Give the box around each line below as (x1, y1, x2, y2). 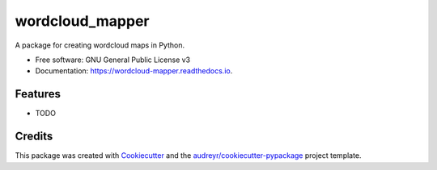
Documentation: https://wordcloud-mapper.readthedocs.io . (35, 66, 233, 76)
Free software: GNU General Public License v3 (35, 55, 191, 64)
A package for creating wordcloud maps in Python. (15, 40, 185, 50)
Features (15, 87, 61, 101)
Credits (15, 130, 53, 143)
